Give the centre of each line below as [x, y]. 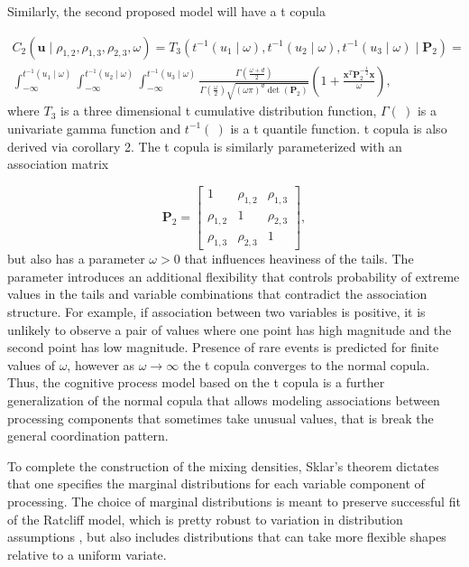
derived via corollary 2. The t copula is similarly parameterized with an [205, 146]
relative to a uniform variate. [87, 554]
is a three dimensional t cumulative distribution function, [219, 111]
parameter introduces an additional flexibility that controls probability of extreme [234, 276]
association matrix [58, 164]
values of [31, 364]
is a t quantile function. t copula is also [339, 128]
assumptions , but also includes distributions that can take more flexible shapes [227, 537]
